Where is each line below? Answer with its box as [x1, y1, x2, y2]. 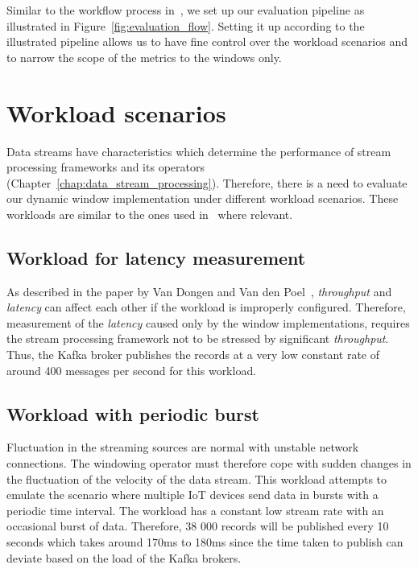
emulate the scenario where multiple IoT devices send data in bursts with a [6, 486, 379, 503]
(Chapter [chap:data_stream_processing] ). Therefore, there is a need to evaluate [6, 174, 408, 191]
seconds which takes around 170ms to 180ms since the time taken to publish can [6, 534, 404, 550]
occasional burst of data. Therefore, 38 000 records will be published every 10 [6, 517, 389, 534]
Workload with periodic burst [6, 401, 259, 426]
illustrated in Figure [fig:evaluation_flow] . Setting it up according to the [6, 17, 365, 34]
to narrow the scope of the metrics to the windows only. [6, 48, 282, 65]
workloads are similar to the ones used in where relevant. [6, 205, 293, 222]
